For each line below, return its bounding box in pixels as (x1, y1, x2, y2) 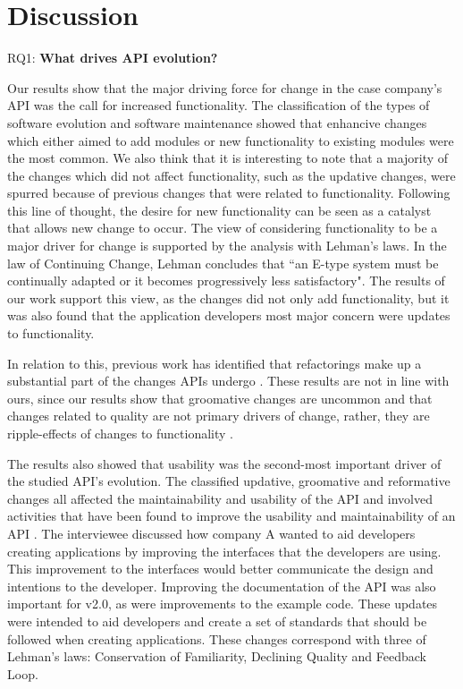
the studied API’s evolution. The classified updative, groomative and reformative (7, 472, 450, 490)
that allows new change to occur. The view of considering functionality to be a (7, 218, 438, 237)
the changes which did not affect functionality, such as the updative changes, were (7, 166, 456, 184)
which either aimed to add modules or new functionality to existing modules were (7, 131, 454, 149)
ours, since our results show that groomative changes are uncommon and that (7, 388, 433, 407)
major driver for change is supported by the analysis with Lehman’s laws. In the (7, 236, 447, 255)
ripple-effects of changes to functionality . (7, 424, 233, 442)
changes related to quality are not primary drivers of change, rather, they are (7, 406, 430, 425)
